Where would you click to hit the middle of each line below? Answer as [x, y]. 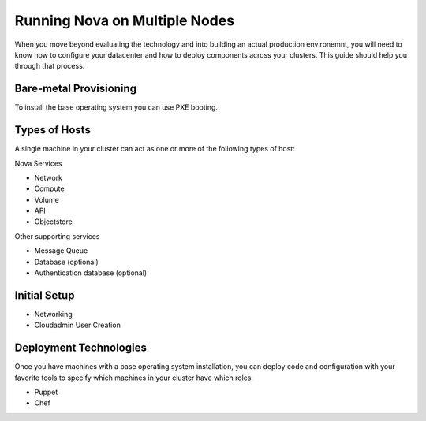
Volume [47, 199]
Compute [49, 188]
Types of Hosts [52, 130]
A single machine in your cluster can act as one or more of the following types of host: [155, 149]
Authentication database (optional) [91, 273]
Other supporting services [57, 236]
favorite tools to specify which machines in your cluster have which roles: [134, 378]
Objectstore [53, 222]
